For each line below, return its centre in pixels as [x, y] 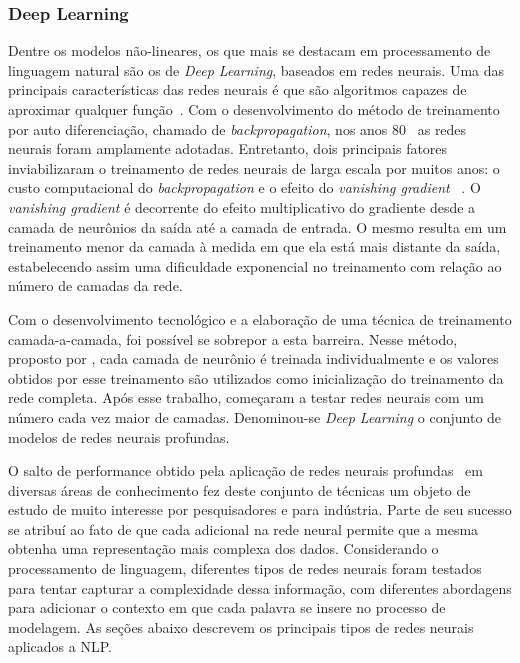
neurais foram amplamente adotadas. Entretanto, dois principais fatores [228, 148]
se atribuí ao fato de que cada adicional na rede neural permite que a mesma [243, 528]
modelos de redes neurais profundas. [119, 436]
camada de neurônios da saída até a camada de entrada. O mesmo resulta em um [257, 226]
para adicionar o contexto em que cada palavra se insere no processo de [227, 607]
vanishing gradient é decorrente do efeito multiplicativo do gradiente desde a [242, 206]
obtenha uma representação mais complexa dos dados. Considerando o [223, 548]
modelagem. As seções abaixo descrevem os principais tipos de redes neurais [241, 626]
